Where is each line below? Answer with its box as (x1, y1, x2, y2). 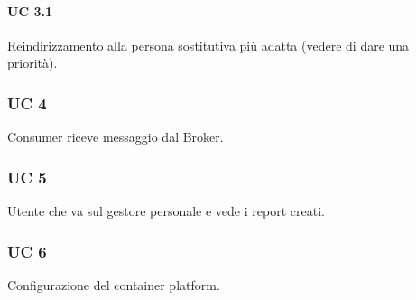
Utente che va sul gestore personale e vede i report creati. (7, 202, 325, 220)
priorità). (7, 53, 58, 72)
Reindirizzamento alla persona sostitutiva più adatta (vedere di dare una (7, 35, 410, 54)
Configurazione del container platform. (7, 275, 220, 294)
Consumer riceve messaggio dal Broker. (7, 127, 224, 146)
